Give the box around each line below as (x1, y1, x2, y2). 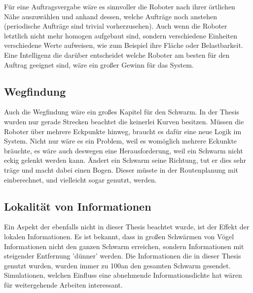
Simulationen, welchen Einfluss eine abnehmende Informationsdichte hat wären (4, 270, 242, 280)
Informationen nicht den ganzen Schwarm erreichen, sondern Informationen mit (4, 241, 244, 251)
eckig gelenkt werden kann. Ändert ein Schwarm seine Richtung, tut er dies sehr (4, 155, 246, 165)
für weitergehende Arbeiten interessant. (4, 279, 123, 290)
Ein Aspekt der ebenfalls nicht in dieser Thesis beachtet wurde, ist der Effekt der (4, 221, 250, 232)
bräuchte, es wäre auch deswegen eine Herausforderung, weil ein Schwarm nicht (4, 145, 243, 155)
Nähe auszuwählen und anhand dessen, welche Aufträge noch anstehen (4, 11, 217, 21)
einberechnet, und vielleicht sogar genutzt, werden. (4, 174, 157, 184)
